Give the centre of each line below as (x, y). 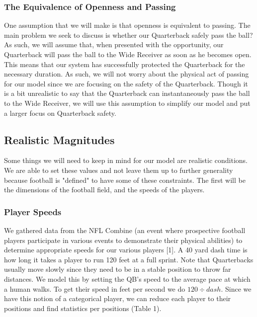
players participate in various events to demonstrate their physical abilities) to (123, 240)
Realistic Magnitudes (59, 139)
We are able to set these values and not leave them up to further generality (119, 170)
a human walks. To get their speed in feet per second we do (95, 288)
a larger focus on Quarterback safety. (60, 113)
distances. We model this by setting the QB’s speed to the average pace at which (127, 278)
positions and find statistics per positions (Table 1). (83, 308)
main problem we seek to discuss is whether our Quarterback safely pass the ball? (128, 35)
